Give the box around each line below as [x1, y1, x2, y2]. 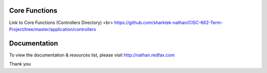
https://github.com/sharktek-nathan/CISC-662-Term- [114, 20, 223, 25]
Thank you [9, 61, 31, 67]
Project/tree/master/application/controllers [9, 26, 96, 32]
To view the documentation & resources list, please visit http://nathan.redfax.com [9, 52, 175, 58]
